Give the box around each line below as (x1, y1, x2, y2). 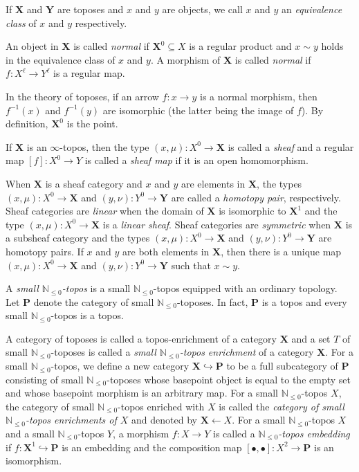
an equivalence (282, 2, 342, 16)
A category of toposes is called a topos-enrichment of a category (6, 331, 277, 345)
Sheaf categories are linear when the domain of (6, 203, 204, 218)
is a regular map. (53, 66, 125, 80)
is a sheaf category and (45, 176, 142, 190)
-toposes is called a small (50, 345, 156, 359)
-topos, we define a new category (50, 358, 190, 373)
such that (171, 257, 211, 272)
